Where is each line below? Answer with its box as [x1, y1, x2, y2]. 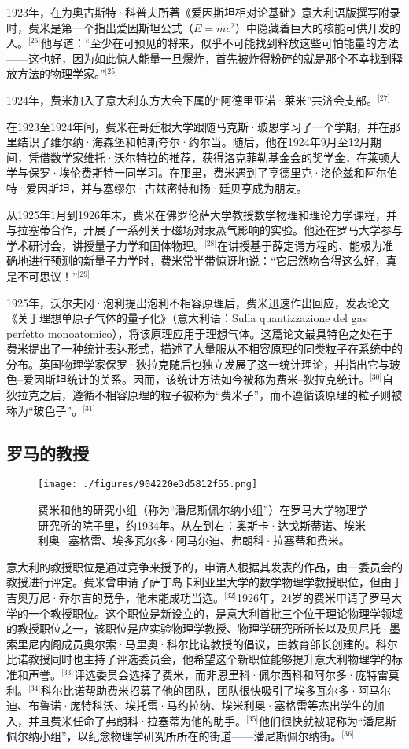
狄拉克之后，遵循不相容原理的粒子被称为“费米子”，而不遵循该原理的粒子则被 [6, 387, 403, 403]
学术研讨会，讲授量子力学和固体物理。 [6, 237, 204, 253]
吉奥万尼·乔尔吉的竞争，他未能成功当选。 [6, 589, 224, 606]
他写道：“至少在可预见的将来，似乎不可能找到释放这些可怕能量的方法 [41, 35, 399, 51]
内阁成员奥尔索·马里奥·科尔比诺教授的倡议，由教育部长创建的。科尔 [39, 635, 398, 652]
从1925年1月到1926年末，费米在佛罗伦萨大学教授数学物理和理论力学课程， [6, 206, 386, 222]
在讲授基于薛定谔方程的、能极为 [217, 237, 383, 253]
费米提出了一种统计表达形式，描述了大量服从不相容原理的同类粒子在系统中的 [6, 340, 403, 357]
